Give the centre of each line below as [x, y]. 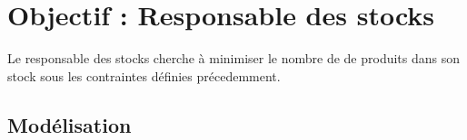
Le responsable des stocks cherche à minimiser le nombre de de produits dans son [234, 58]
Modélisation [70, 124]
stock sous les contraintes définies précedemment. [144, 75]
